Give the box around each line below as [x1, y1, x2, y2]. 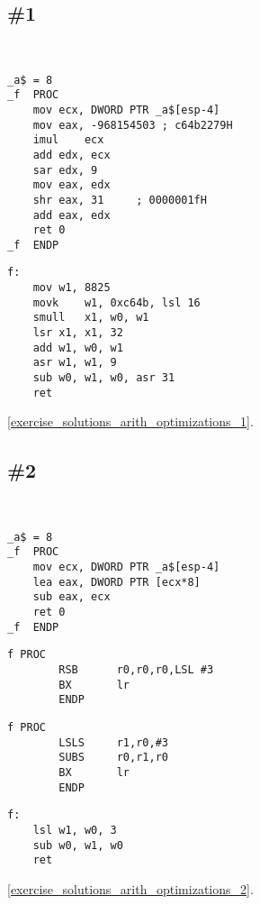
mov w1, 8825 [32, 281, 111, 295]
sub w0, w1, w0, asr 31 [32, 371, 175, 385]
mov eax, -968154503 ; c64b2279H [32, 118, 233, 132]
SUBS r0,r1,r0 [58, 751, 168, 764]
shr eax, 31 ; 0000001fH [32, 193, 207, 206]
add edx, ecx [32, 148, 111, 161]
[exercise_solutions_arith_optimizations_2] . [7, 879, 254, 898]
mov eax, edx [32, 178, 111, 192]
